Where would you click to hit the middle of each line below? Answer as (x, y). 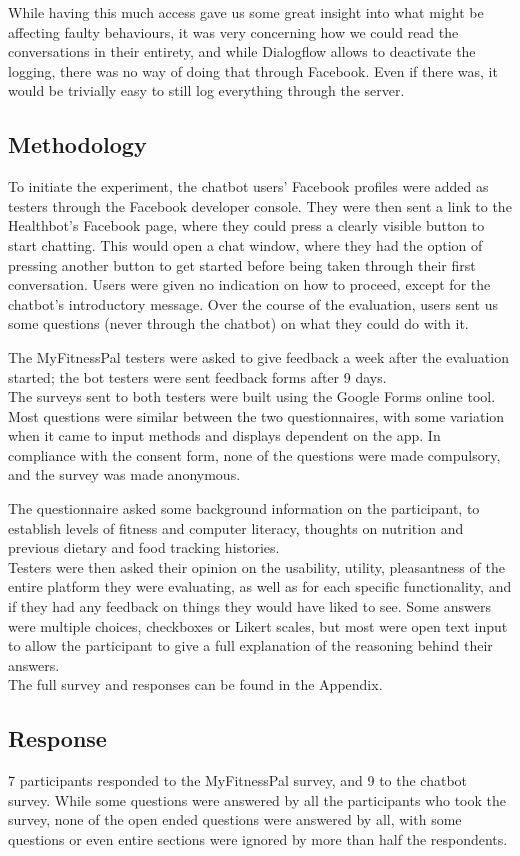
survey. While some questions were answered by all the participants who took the (257, 799)
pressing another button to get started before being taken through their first (242, 264)
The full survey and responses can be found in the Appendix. (195, 684)
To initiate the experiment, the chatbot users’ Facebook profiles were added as (248, 186)
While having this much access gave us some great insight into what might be (246, 12)
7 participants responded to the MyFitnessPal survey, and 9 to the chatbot (238, 780)
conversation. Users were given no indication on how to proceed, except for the (249, 284)
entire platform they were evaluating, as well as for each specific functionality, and (260, 586)
